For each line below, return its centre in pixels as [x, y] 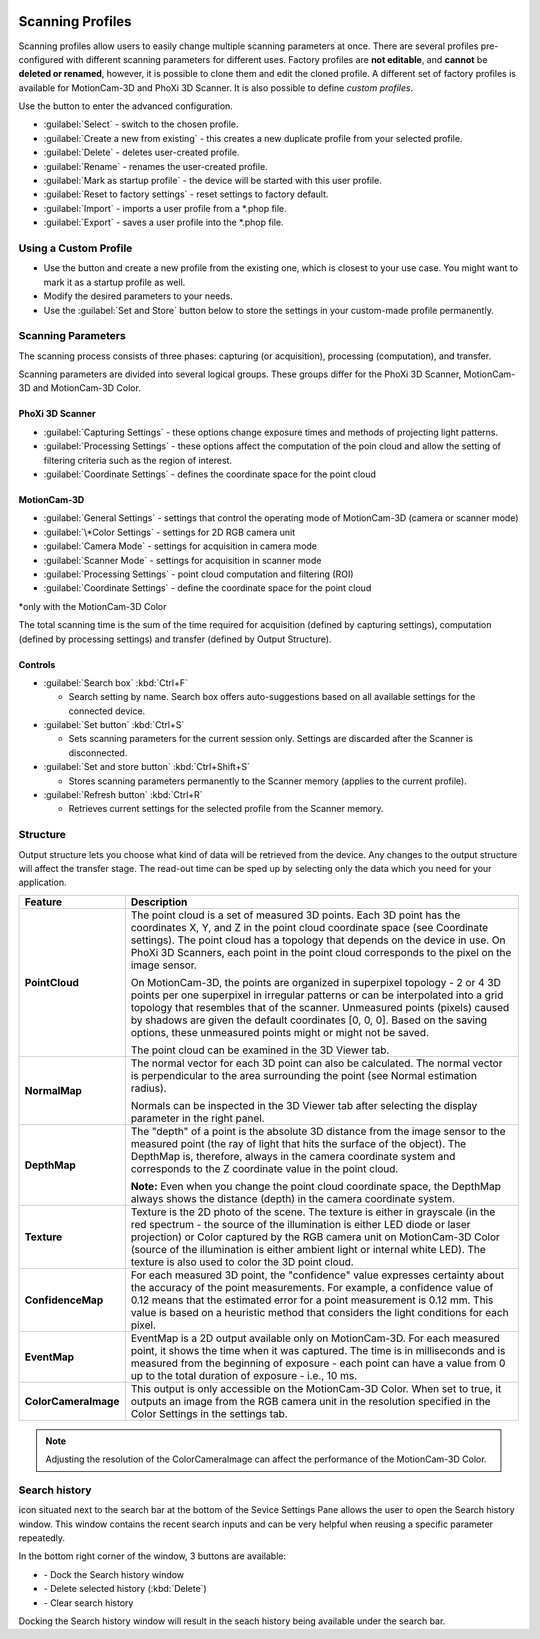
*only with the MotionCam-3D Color [92, 606]
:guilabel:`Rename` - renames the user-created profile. [156, 166]
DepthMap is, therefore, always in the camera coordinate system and [293, 1156]
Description [159, 902]
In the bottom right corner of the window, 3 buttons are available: [152, 1556]
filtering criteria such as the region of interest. [138, 460]
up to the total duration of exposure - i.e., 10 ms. [244, 1375]
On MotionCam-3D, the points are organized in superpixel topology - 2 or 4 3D [316, 982]
